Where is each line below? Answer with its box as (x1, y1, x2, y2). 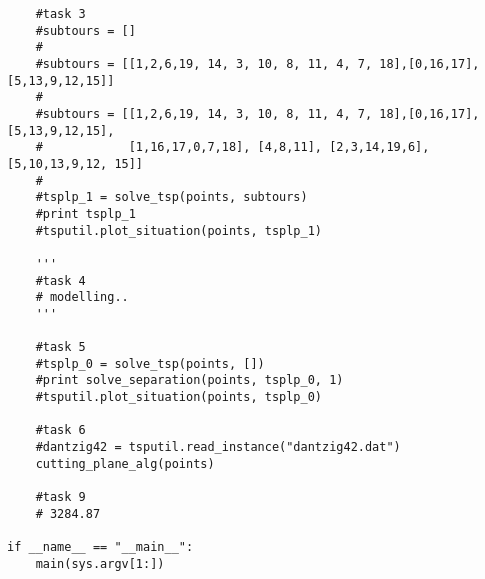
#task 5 (35, 340, 86, 355)
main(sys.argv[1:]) (35, 556, 165, 571)
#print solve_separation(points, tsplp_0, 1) (35, 373, 344, 388)
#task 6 (35, 423, 86, 438)
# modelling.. (35, 290, 129, 305)
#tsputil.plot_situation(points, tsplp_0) (35, 390, 322, 405)
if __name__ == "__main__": (7, 540, 194, 554)
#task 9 (35, 490, 86, 505)
